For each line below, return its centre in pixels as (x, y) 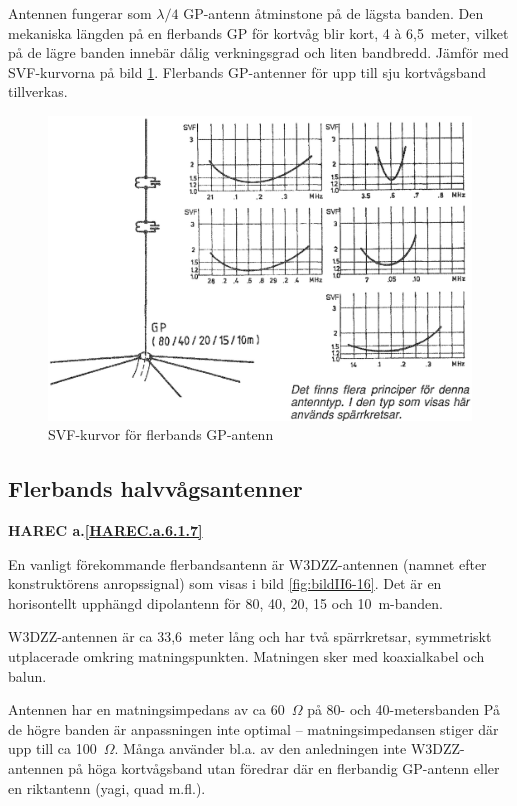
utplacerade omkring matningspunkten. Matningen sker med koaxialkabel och (246, 656)
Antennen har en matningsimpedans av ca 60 (146, 709)
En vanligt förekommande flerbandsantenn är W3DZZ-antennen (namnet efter (247, 563)
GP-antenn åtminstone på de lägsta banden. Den (333, 13)
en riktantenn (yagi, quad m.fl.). (107, 787)
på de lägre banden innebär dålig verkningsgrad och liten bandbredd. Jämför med (258, 52)
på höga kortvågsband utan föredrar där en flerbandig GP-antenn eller (284, 768)
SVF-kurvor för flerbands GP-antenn (161, 434)
